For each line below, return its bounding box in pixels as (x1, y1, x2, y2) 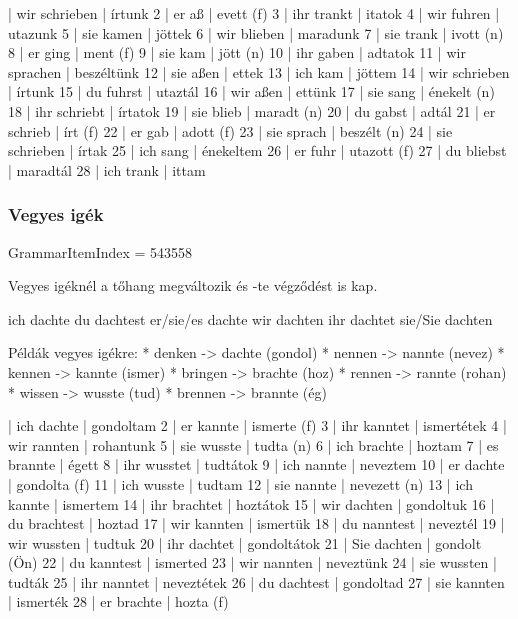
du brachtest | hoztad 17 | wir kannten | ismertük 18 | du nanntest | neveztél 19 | (8, 513, 505, 534)
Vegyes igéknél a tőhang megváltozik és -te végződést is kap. (8, 275, 378, 296)
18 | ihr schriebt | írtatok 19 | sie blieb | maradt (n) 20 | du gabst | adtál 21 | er (8, 100, 496, 121)
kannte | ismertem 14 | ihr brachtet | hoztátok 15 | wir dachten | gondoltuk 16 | (8, 493, 495, 514)
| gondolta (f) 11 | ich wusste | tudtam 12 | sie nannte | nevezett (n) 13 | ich (8, 473, 473, 494)
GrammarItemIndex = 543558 (8, 241, 193, 262)
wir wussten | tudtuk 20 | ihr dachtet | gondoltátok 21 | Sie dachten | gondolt (8, 532, 482, 553)
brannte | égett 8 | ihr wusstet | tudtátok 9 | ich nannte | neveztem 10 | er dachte (8, 454, 505, 475)
